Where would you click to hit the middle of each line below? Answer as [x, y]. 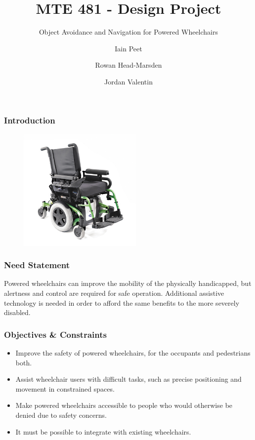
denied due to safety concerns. [61, 415]
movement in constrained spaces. [65, 388]
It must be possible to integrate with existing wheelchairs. [103, 431]
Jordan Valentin [128, 81]
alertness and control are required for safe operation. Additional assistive [114, 293]
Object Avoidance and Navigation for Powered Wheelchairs [128, 32]
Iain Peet [128, 48]
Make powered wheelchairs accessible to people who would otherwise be [124, 405]
